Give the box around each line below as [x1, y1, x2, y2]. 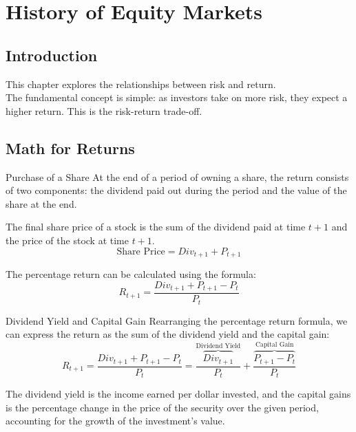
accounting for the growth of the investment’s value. [6, 413, 225, 428]
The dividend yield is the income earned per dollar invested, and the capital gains [6, 387, 351, 401]
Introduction [6, 44, 98, 65]
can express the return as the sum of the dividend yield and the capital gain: [6, 327, 330, 341]
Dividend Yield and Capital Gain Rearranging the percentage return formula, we [6, 313, 348, 327]
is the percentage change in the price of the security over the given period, [6, 400, 319, 414]
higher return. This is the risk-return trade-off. [6, 103, 202, 118]
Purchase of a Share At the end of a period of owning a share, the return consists [6, 169, 349, 184]
